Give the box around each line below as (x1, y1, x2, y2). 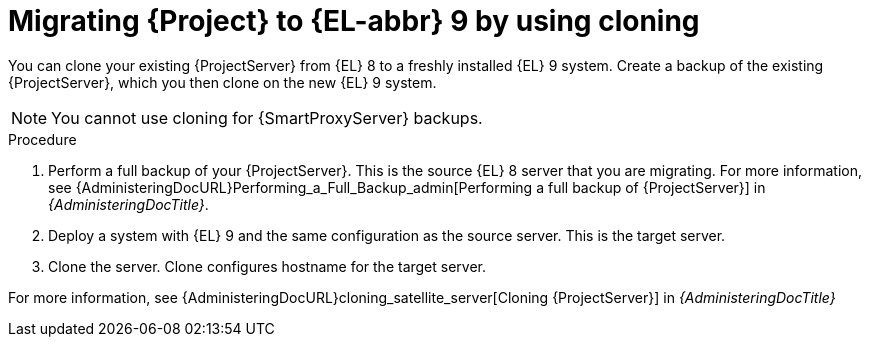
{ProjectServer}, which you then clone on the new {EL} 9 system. (8, 73, 437, 91)
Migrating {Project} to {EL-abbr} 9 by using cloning (8, 4, 700, 38)
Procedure (8, 130, 77, 148)
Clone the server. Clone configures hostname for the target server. (48, 257, 487, 275)
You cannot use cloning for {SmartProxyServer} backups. (51, 107, 483, 128)
